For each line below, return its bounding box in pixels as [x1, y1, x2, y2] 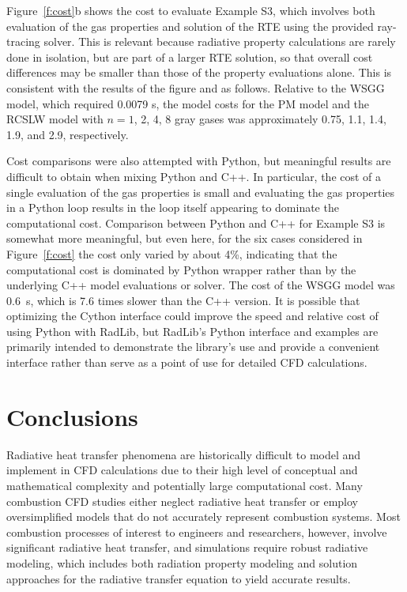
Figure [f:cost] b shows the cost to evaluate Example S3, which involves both [6, 2, 375, 18]
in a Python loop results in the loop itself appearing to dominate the [6, 199, 339, 216]
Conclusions [6, 400, 138, 432]
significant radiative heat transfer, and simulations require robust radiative [6, 539, 368, 556]
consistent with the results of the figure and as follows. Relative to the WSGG [6, 79, 385, 96]
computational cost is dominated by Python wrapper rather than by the [6, 261, 356, 277]
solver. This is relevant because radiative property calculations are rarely [43, 33, 396, 50]
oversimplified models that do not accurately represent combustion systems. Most [6, 508, 401, 525]
